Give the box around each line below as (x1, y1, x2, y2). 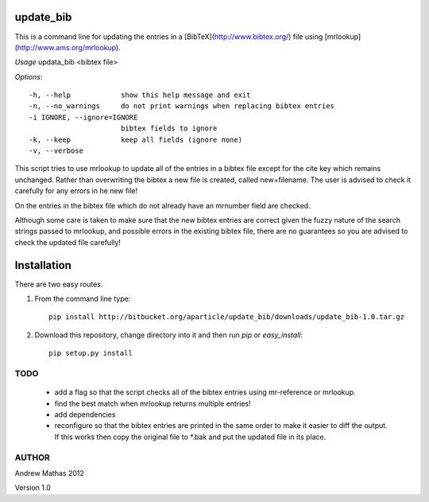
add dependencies (54, 410, 116, 419)
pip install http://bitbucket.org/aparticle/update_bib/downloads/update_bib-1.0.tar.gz (48, 313, 405, 321)
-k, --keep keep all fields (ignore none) (29, 135, 242, 144)
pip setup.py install (48, 348, 133, 358)
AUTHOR (14, 452, 51, 463)
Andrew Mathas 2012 (14, 468, 85, 477)
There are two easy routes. (14, 279, 103, 289)
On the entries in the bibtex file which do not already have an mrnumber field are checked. (14, 200, 311, 210)
